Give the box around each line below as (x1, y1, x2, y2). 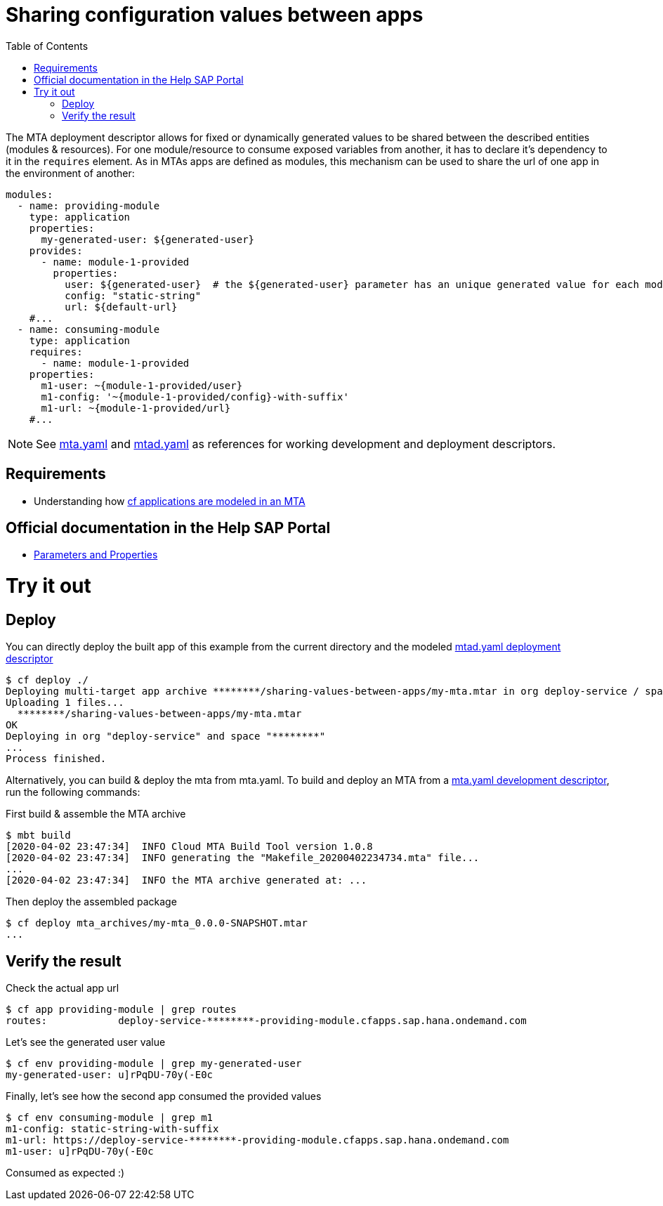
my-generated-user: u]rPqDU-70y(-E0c (6, 1069, 214, 1081)
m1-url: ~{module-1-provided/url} (41, 402, 231, 414)
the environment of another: (6, 166, 135, 179)
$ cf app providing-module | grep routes (6, 1004, 237, 1016)
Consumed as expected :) (6, 1167, 125, 1179)
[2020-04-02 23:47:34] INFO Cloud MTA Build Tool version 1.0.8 (6, 841, 373, 853)
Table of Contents (6, 39, 88, 52)
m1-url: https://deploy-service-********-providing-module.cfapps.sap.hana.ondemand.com (6, 1134, 509, 1146)
